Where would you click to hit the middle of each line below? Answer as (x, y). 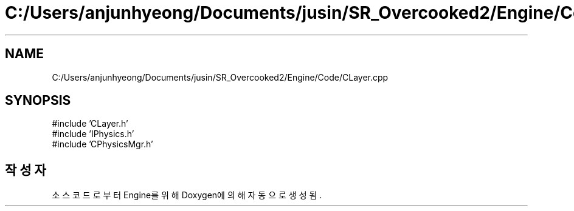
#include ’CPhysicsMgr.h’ (102, 144)
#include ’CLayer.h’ (90, 124)
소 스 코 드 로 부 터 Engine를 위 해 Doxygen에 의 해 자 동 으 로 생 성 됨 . (187, 195)
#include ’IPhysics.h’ (93, 134)
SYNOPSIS (38, 101)
